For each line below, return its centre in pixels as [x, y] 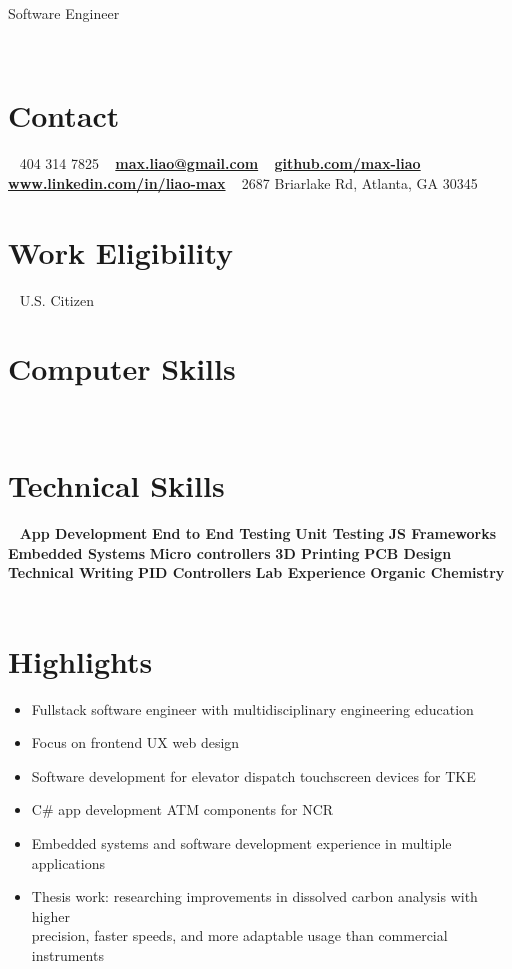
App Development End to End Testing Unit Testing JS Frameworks [258, 533]
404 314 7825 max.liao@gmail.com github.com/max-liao [220, 163]
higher [50, 915]
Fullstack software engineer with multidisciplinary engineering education [252, 708]
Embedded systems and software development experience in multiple [241, 842]
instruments [67, 954]
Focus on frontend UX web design [135, 742]
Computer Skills [122, 368]
